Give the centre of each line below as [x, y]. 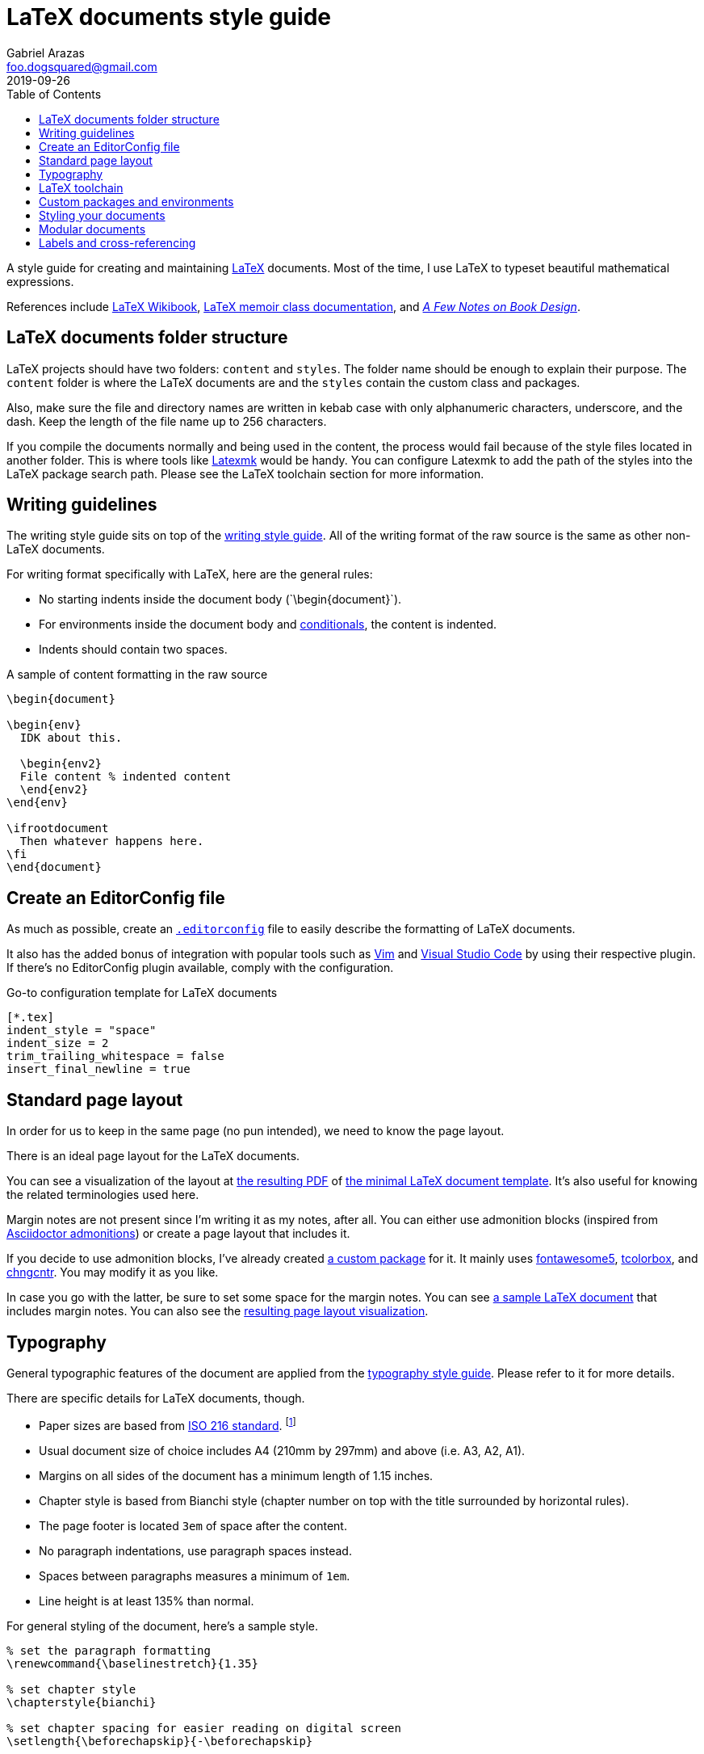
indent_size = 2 [58, 1043]
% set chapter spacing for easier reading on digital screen [204, 1728]
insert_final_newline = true [98, 1069]
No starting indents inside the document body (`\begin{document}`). [220, 599]
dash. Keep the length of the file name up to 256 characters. [167, 421]
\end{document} [54, 867]
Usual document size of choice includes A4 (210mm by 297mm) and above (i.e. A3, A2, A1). [282, 1450]
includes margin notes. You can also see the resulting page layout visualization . [218, 1311]
